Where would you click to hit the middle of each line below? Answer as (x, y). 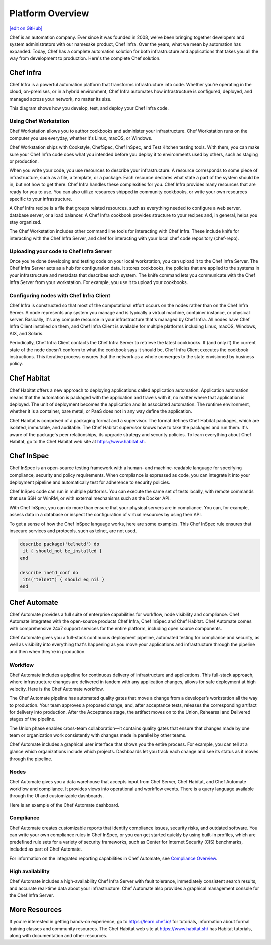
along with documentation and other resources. (58, 935)
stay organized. (25, 222)
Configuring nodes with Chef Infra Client (60, 295)
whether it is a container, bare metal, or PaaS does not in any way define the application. (101, 411)
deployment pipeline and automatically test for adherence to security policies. (90, 482)
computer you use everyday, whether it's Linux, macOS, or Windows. (81, 138)
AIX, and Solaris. (26, 333)
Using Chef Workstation (39, 121)
